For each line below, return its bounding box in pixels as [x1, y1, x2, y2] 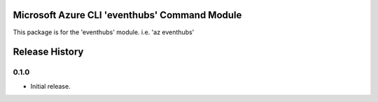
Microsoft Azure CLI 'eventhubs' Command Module [13, 9, 242, 21]
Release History [13, 46, 84, 58]
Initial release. [30, 82, 71, 90]
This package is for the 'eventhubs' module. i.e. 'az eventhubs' [13, 28, 195, 36]
